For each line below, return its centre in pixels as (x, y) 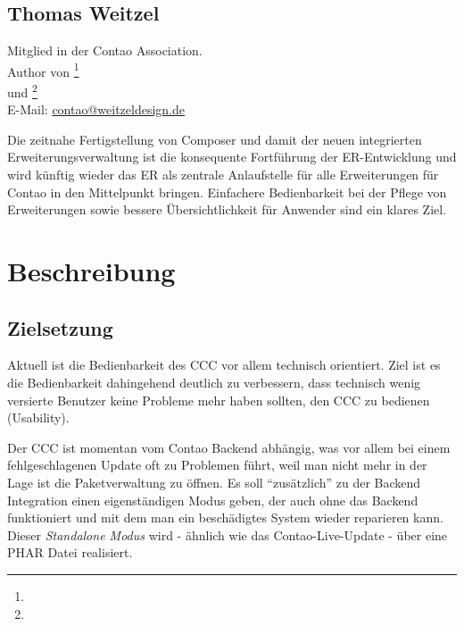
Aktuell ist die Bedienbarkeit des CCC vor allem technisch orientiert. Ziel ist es (224, 365)
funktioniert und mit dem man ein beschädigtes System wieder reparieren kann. (225, 517)
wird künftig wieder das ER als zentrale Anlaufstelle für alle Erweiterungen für (223, 175)
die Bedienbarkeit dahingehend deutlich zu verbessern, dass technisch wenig (214, 383)
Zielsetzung (60, 327)
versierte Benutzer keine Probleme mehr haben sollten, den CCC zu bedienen (219, 400)
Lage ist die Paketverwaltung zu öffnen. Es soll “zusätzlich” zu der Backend (214, 482)
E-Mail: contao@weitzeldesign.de (96, 109)
